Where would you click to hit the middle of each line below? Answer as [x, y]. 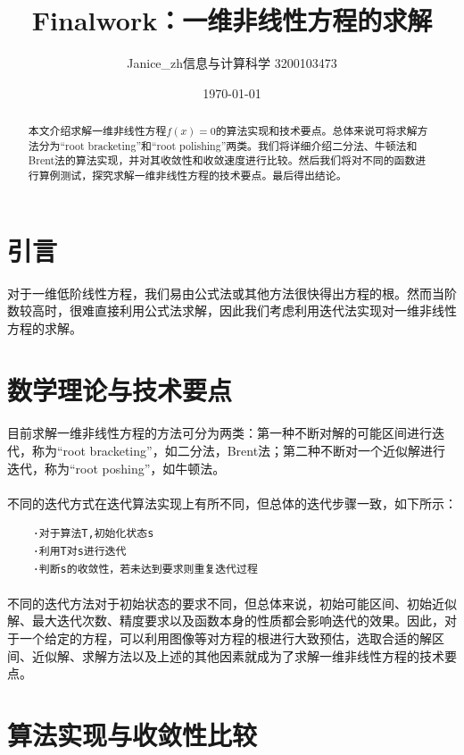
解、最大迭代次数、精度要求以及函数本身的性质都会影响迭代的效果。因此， [226, 621]
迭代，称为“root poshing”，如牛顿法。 [116, 468]
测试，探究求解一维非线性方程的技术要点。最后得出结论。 [203, 176]
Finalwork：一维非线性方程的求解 [232, 20]
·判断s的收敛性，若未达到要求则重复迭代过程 [145, 569]
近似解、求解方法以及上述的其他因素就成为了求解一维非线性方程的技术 [238, 655]
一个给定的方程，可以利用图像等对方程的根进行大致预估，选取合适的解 [225, 638]
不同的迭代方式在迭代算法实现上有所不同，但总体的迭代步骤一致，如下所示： [232, 503]
